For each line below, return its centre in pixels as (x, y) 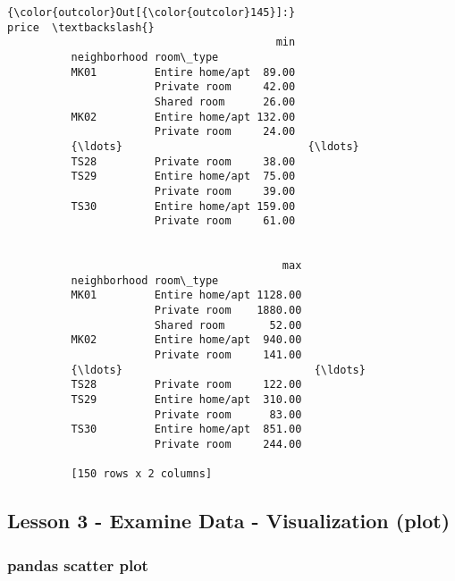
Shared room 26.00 (225, 101)
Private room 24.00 (225, 132)
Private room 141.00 (228, 355)
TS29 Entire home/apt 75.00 (183, 177)
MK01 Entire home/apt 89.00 (183, 72)
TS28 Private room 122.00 (186, 385)
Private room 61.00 (225, 221)
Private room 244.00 (228, 445)
